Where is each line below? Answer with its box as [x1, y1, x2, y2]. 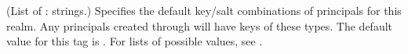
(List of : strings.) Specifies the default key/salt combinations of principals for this [6, 2, 402, 18]
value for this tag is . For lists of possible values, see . [6, 33, 263, 49]
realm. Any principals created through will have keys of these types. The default [6, 17, 393, 34]
